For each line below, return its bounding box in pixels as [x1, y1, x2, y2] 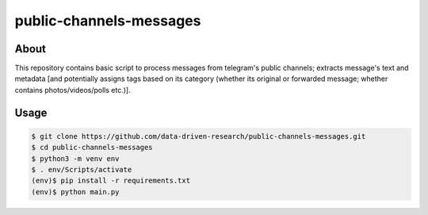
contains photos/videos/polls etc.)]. [14, 85, 131, 94]
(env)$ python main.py [31, 187, 120, 196]
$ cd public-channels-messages [31, 143, 154, 152]
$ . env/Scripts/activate [31, 165, 132, 175]
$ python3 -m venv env [31, 154, 120, 163]
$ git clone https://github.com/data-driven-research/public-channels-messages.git [31, 132, 366, 140]
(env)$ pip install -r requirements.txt [31, 176, 190, 186]
